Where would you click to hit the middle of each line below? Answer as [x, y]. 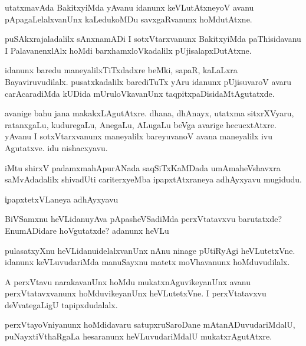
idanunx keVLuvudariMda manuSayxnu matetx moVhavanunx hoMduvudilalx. [147, 262]
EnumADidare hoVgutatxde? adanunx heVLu [87, 230]
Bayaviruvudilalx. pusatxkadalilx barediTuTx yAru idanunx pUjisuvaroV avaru [148, 81]
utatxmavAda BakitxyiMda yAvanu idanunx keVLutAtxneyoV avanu [129, 7]
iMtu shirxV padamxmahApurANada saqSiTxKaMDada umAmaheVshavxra [143, 167]
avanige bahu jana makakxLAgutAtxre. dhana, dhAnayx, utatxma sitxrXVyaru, [149, 113]
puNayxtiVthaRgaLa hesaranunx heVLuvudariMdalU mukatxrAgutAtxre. [139, 336]
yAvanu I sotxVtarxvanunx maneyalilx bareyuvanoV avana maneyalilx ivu [139, 136]
